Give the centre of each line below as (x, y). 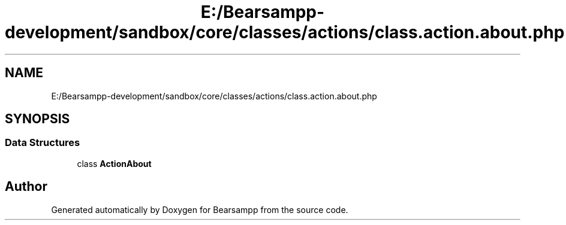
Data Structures (43, 143)
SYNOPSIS (37, 119)
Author (26, 187)
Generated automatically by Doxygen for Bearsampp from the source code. (200, 209)
